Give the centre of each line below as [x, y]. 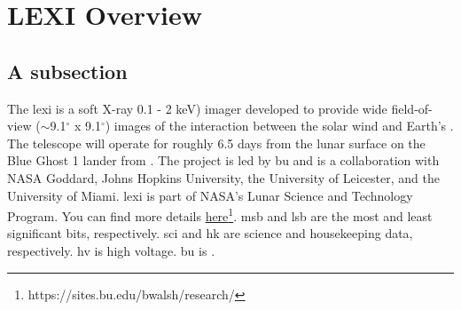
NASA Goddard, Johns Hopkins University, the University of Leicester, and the [223, 177]
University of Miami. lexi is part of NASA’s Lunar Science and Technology [210, 195]
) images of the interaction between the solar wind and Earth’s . [279, 126]
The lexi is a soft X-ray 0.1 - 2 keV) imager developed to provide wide [197, 108]
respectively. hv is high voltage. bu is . [111, 250]
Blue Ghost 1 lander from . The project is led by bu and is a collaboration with [223, 160]
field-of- [412, 108]
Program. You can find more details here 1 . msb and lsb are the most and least [220, 215]
